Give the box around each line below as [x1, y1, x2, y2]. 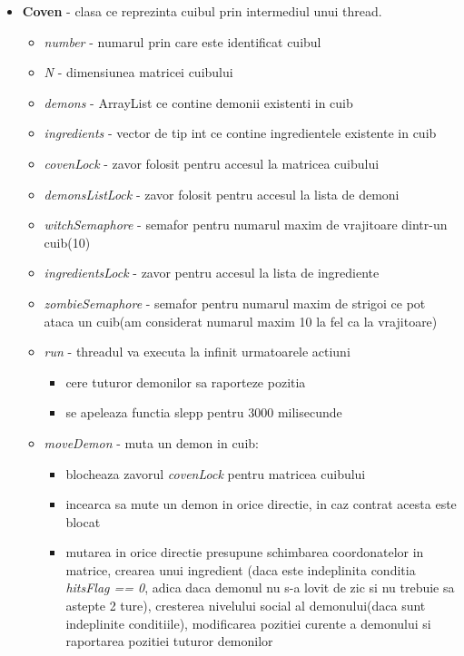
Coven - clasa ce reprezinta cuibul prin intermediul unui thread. [22, 2, 382, 20]
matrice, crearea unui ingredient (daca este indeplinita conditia [65, 560, 416, 579]
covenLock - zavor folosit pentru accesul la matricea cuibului [44, 153, 380, 172]
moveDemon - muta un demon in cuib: [44, 433, 259, 452]
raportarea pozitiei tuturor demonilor [65, 632, 273, 651]
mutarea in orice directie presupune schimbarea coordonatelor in [65, 543, 424, 562]
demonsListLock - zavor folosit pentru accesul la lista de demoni [44, 184, 400, 203]
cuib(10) [44, 232, 91, 251]
